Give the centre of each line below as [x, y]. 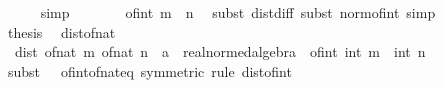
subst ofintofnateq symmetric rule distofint [149, 70]
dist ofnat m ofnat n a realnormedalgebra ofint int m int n [220, 51]
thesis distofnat [61, 31]
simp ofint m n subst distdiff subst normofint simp [238, 12]
